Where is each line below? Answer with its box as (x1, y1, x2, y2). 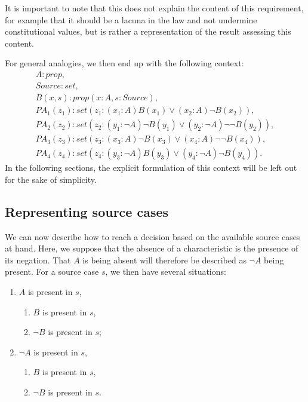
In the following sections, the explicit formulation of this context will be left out (5, 161, 297, 174)
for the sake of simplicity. (5, 173, 97, 185)
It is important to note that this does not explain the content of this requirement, (5, 2, 304, 14)
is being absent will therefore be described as (82, 253, 247, 266)
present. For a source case (5, 265, 99, 278)
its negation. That (5, 253, 71, 266)
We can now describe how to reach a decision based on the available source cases (5, 230, 300, 243)
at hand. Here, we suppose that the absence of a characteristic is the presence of (5, 242, 298, 254)
